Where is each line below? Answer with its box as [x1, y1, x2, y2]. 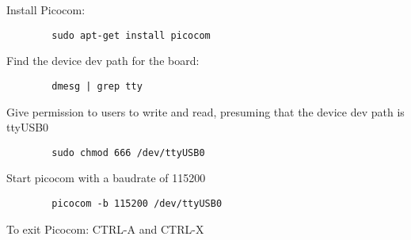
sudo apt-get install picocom [51, 29, 211, 41]
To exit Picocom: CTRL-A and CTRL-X [6, 220, 204, 237]
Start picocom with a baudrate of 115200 [6, 170, 206, 186]
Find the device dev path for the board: [6, 52, 200, 69]
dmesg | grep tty [51, 80, 143, 92]
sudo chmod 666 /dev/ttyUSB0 [51, 147, 205, 158]
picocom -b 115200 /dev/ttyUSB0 [51, 197, 223, 209]
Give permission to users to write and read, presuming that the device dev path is [6, 103, 405, 120]
